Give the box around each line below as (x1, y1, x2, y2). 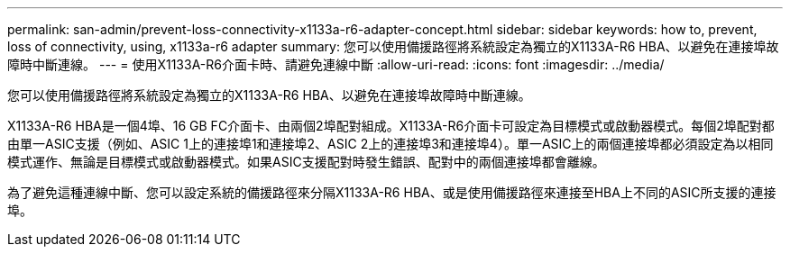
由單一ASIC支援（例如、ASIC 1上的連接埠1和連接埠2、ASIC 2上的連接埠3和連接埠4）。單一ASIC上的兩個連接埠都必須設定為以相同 (7, 136, 774, 151)
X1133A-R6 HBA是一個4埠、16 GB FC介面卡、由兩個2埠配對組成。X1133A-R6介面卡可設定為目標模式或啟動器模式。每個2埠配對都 (7, 118, 775, 133)
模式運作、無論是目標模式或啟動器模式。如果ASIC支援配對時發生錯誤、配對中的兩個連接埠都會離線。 (7, 154, 605, 169)
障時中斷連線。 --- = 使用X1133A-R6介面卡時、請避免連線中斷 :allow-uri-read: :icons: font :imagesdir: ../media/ (7, 57, 665, 72)
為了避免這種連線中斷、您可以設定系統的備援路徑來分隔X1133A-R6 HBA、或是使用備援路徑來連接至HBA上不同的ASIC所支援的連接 (7, 185, 776, 200)
